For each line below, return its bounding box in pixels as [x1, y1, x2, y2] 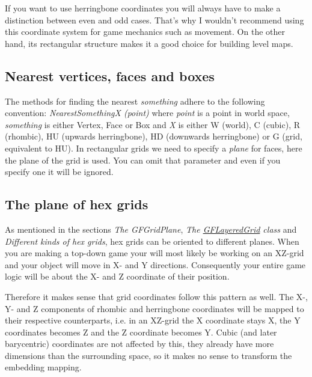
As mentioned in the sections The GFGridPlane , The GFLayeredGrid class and [5, 222, 297, 235]
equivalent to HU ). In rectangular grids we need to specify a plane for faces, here [5, 141, 302, 154]
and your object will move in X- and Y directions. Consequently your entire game [5, 258, 306, 271]
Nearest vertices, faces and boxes [5, 66, 215, 85]
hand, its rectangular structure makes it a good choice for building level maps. [5, 37, 293, 49]
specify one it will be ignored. [5, 165, 114, 178]
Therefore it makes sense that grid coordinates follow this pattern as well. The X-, [5, 290, 308, 302]
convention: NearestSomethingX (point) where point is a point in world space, [5, 106, 290, 119]
